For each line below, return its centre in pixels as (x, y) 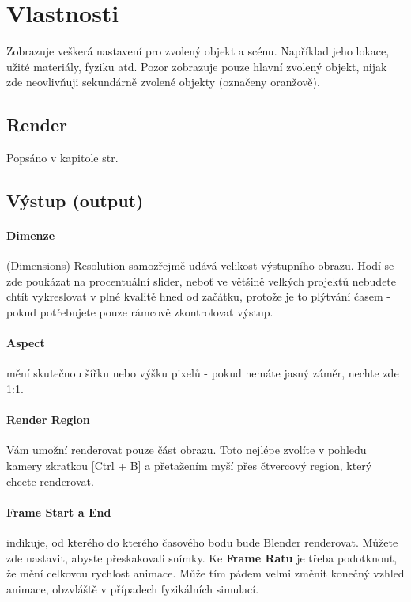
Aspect (26, 343)
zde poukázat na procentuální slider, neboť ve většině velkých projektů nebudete (202, 280)
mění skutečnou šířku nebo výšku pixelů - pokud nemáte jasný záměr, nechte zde (203, 373)
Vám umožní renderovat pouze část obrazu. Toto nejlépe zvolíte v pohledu (187, 450)
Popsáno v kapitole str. (62, 158)
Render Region (48, 420)
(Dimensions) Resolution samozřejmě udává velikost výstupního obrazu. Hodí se (200, 265)
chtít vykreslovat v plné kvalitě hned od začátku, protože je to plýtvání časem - (198, 296)
